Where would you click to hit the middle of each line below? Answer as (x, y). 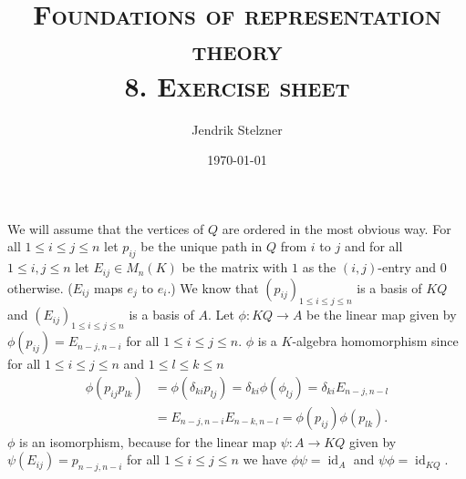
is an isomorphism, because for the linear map (148, 441)
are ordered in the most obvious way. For (337, 228)
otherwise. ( (40, 287)
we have (265, 459)
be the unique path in (202, 246)
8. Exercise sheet (237, 85)
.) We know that (213, 287)
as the (319, 267)
